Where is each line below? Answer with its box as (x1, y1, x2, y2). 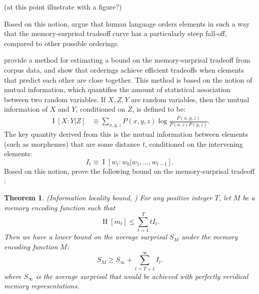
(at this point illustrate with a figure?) (4, 2, 122, 12)
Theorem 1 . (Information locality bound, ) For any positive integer (4, 192, 212, 203)
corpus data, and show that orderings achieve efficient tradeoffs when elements (4, 64, 244, 75)
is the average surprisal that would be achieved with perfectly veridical (35, 270, 248, 281)
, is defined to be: (132, 104, 185, 114)
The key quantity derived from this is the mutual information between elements (4, 129, 248, 139)
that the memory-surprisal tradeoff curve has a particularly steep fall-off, (4, 28, 227, 39)
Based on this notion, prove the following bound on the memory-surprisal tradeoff (4, 165, 255, 176)
